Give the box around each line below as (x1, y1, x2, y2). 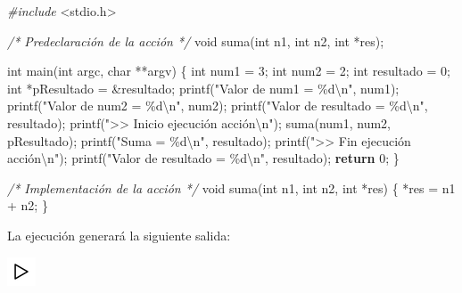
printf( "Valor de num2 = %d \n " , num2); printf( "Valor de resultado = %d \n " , (7, 96, 428, 115)
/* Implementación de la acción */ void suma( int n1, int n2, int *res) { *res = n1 (7, 178, 456, 197)
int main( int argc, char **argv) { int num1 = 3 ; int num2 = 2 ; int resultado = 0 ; (7, 61, 450, 80)
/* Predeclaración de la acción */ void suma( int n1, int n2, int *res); (7, 31, 384, 50)
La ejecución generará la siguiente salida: (7, 225, 231, 244)
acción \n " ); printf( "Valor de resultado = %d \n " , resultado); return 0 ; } (7, 149, 400, 167)
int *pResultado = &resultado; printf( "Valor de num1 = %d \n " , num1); (7, 78, 400, 97)
